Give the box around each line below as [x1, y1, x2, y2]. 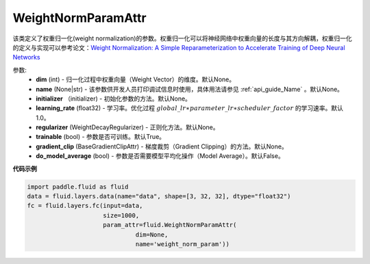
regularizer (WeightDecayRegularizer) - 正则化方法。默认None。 [36, 123, 219, 131]
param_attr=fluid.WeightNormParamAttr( [103, 221, 237, 229]
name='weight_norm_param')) [135, 240, 230, 248]
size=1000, [103, 211, 140, 219]
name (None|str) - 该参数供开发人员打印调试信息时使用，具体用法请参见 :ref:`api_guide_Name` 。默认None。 [36, 85, 344, 93]
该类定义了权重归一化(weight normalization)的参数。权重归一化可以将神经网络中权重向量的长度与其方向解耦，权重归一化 [12, 34, 352, 42]
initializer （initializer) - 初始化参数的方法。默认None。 [36, 94, 192, 103]
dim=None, [135, 230, 169, 239]
